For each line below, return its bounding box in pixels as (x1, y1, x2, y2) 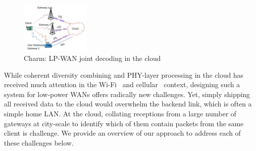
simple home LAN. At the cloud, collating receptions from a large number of (4, 108, 237, 118)
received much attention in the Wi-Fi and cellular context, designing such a (4, 79, 240, 90)
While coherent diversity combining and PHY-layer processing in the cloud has (4, 69, 244, 80)
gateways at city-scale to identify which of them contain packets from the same (4, 118, 244, 128)
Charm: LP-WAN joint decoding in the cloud (24, 52, 161, 63)
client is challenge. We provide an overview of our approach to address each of (4, 128, 241, 138)
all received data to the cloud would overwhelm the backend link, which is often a (4, 99, 252, 109)
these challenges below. (4, 137, 74, 148)
